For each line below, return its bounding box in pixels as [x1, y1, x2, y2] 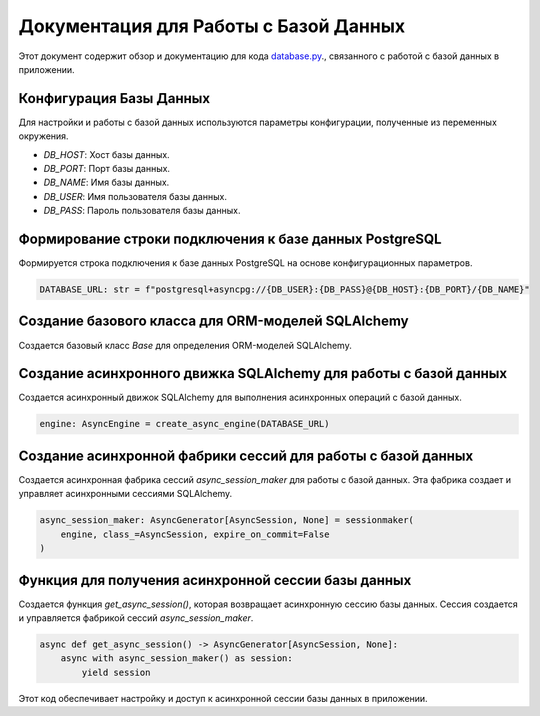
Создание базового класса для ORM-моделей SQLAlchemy [18, 313, 409, 330]
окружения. [18, 130, 69, 142]
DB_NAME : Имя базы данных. [43, 176, 170, 189]
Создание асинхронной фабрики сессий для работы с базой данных [18, 447, 474, 464]
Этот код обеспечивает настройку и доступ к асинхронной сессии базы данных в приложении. [18, 692, 429, 704]
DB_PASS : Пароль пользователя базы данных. [43, 205, 241, 217]
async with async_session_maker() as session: [60, 653, 294, 664]
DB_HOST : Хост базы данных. [43, 148, 170, 160]
